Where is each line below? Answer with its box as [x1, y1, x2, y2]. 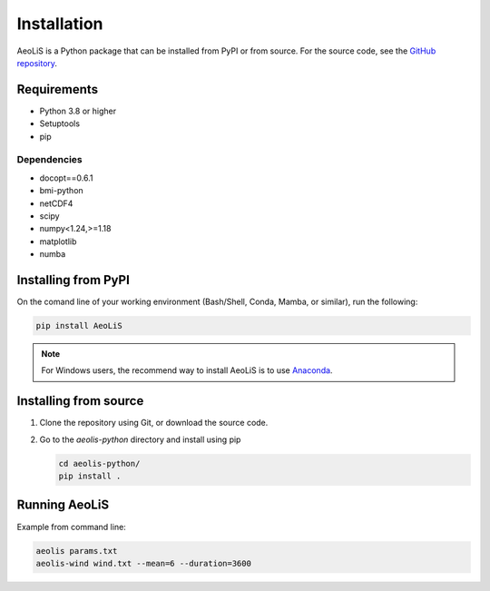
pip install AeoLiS [35, 320, 122, 330]
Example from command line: [16, 521, 126, 532]
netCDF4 [39, 198, 73, 209]
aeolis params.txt [35, 546, 118, 556]
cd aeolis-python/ [58, 458, 141, 468]
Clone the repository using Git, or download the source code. [39, 418, 269, 428]
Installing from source [16, 393, 144, 409]
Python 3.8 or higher [39, 105, 117, 116]
